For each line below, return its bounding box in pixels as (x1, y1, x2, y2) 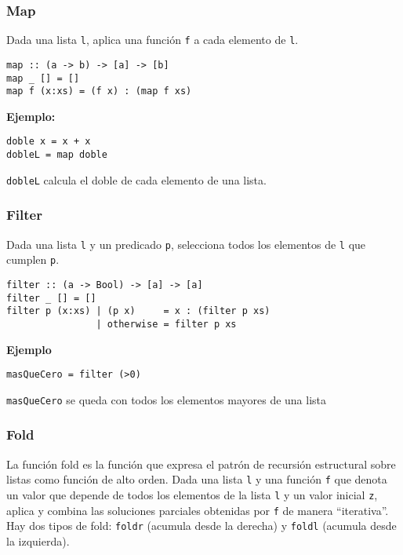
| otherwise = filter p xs (96, 318, 237, 330)
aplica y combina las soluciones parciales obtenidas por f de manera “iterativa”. (6, 502, 389, 518)
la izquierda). (6, 532, 70, 549)
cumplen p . (6, 251, 60, 268)
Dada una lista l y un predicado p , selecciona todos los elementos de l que (6, 236, 366, 252)
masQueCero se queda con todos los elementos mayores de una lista (6, 391, 327, 407)
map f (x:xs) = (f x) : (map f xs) (6, 86, 192, 97)
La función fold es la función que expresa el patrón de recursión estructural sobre (6, 455, 396, 472)
